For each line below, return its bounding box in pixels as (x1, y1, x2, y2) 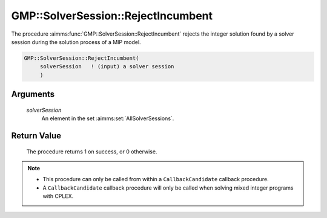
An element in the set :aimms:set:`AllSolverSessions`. (41, 115, 174, 122)
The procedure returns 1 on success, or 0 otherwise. (26, 148, 157, 155)
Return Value (11, 130, 62, 141)
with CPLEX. (42, 193, 74, 200)
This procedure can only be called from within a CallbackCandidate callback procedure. (42, 176, 269, 183)
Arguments (11, 89, 55, 100)
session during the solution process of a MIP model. (11, 38, 142, 45)
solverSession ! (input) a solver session (39, 63, 174, 70)
